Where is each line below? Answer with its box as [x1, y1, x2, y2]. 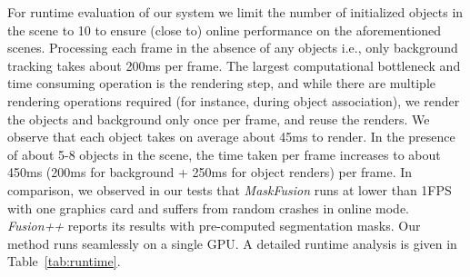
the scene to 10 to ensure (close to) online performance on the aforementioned [7, 20, 442, 39]
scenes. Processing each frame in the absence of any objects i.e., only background [7, 38, 458, 57]
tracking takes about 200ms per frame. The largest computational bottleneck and [7, 55, 461, 74]
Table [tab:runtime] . [7, 252, 121, 271]
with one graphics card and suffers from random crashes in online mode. [7, 198, 410, 217]
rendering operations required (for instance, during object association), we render [7, 91, 460, 110]
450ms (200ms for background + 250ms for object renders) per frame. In [7, 163, 413, 182]
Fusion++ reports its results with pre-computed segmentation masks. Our [7, 216, 421, 235]
